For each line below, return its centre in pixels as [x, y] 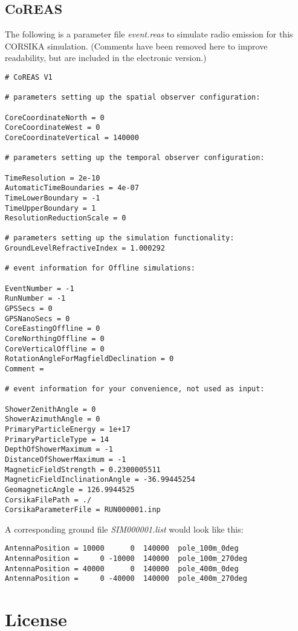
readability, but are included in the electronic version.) [106, 58]
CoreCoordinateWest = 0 [53, 128]
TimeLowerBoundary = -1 [53, 198]
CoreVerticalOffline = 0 [55, 349]
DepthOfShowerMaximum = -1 [59, 450]
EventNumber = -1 [40, 288]
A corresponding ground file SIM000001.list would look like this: [124, 529]
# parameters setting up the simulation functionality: [120, 238]
